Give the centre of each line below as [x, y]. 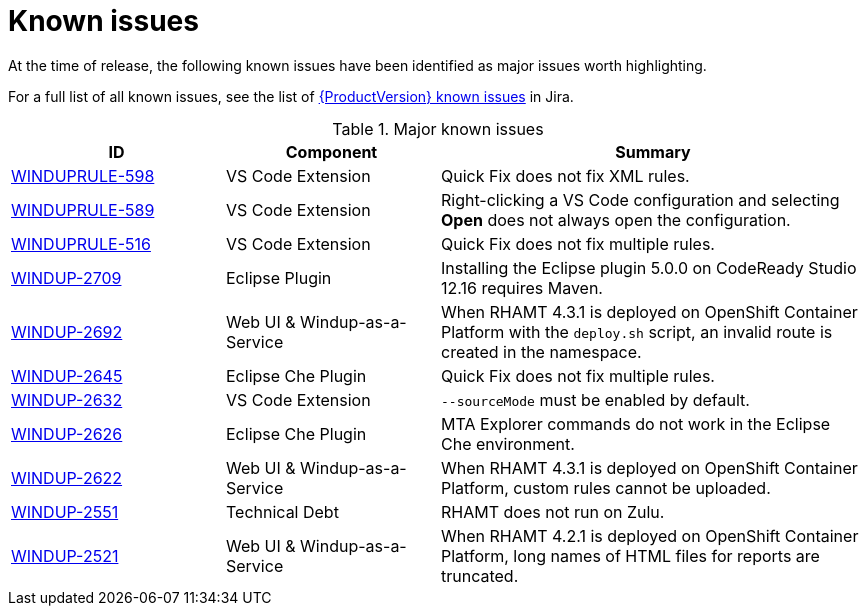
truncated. [480, 575]
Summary [653, 151]
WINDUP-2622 [67, 477]
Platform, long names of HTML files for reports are [630, 555]
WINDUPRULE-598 [83, 175]
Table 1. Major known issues [438, 128]
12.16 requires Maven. [522, 287]
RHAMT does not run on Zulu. [553, 511]
